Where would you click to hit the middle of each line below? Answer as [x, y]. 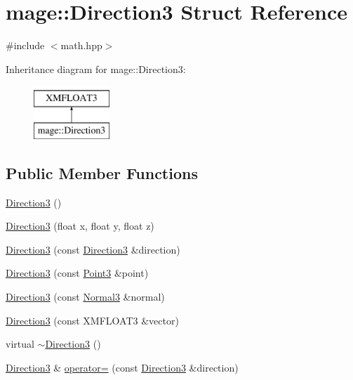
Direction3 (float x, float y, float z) [80, 226]
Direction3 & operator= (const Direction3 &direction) [122, 367]
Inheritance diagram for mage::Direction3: [96, 68]
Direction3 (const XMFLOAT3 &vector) [92, 320]
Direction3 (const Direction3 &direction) [93, 249]
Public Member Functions [102, 172]
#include [25, 45]
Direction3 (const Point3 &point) [77, 273]
